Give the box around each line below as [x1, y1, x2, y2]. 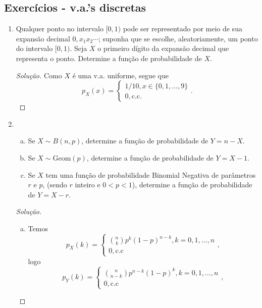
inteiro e [75, 179, 100, 190]
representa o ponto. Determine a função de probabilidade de [16, 53, 202, 63]
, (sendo [42, 179, 67, 190]
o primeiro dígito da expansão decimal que [97, 43, 229, 54]
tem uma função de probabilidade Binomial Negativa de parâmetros [45, 169, 256, 180]
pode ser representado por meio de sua [123, 23, 242, 34]
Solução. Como [16, 70, 62, 80]
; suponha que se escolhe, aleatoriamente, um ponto [98, 33, 258, 43]
